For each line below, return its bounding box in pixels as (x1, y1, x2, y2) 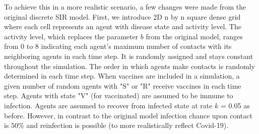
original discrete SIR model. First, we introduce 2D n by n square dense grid (4, 11, 241, 22)
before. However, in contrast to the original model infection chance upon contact (4, 110, 252, 120)
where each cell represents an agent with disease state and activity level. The (4, 21, 241, 32)
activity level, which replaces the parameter (4, 31, 139, 41)
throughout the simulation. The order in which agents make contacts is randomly (4, 60, 255, 71)
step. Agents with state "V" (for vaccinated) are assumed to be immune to (4, 90, 233, 101)
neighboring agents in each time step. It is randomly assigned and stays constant (4, 50, 253, 61)
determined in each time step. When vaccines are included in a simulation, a (4, 71, 240, 81)
